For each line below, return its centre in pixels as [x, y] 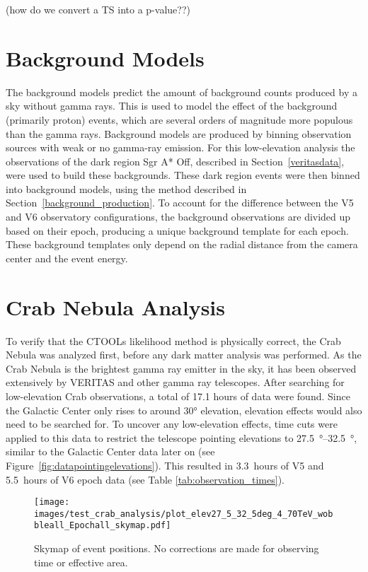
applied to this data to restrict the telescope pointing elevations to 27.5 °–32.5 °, [182, 437]
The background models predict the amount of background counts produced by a [182, 92]
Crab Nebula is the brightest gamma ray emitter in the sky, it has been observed [181, 368]
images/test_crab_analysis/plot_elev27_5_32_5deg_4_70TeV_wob [184, 514]
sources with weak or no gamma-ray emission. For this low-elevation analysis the [180, 147]
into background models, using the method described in [126, 188]
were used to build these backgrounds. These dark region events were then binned [183, 175]
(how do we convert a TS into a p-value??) [98, 9]
